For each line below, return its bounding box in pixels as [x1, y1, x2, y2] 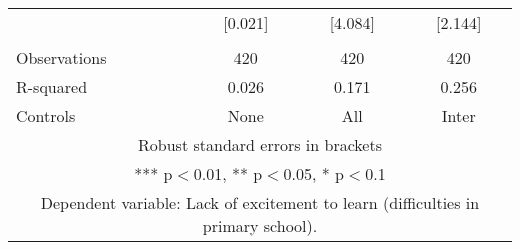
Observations [16, 46, 107, 69]
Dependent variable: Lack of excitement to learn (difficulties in [40, 191, 480, 214]
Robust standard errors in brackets [138, 133, 382, 156]
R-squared [16, 75, 88, 98]
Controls [16, 104, 76, 127]
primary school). [202, 214, 318, 237]
